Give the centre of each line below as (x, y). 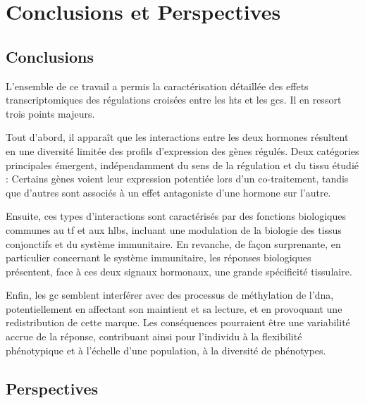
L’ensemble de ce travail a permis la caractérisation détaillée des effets (157, 86)
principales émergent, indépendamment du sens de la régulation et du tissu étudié (182, 165)
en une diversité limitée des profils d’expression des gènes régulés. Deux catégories (182, 150)
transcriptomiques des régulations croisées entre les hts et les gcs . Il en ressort (174, 100)
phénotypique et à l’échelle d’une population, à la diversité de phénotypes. (166, 350)
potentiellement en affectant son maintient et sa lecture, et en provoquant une (174, 308)
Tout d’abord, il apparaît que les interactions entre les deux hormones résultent (177, 137)
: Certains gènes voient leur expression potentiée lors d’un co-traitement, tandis (177, 179)
